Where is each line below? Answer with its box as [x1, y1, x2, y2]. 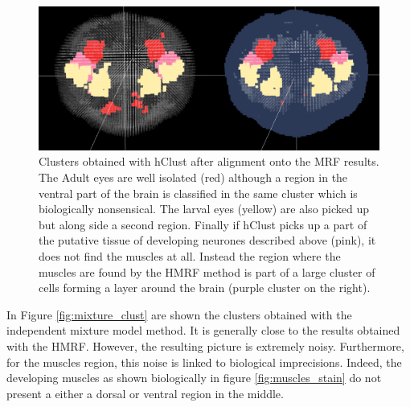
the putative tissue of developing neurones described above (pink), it [39, 232, 376, 249]
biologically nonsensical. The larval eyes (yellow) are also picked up [39, 200, 370, 217]
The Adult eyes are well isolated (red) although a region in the [39, 169, 348, 186]
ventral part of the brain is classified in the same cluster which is [39, 184, 358, 201]
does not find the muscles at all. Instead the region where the [39, 248, 341, 265]
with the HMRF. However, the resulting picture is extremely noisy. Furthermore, [6, 338, 404, 354]
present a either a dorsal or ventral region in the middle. [6, 384, 284, 401]
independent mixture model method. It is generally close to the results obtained [6, 322, 400, 339]
